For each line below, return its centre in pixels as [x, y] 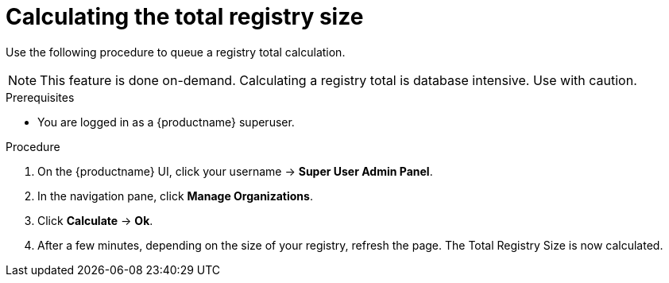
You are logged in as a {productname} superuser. [166, 122]
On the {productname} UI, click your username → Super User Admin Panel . [235, 171]
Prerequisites [40, 97]
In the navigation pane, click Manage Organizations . [175, 196]
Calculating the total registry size [185, 17]
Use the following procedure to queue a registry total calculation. [176, 52]
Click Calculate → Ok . [95, 220]
